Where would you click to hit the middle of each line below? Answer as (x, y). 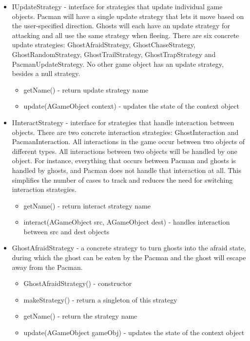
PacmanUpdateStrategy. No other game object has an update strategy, (118, 64)
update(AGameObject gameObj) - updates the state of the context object (134, 332)
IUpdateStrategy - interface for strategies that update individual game (117, 6)
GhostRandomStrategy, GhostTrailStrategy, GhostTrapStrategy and (114, 54)
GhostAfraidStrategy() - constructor (78, 283)
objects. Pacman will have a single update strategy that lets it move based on (128, 16)
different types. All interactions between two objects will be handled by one (125, 151)
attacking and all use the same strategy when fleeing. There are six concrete (125, 35)
